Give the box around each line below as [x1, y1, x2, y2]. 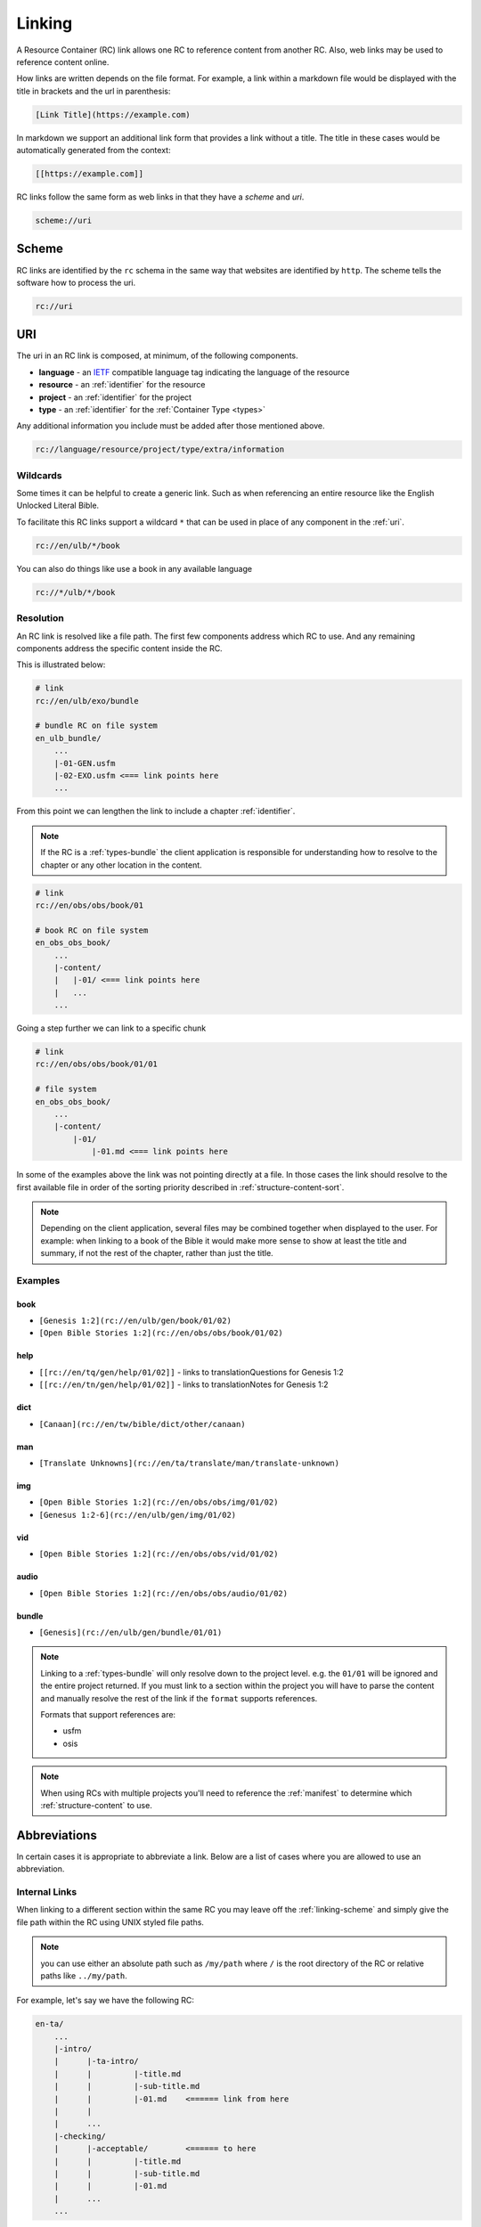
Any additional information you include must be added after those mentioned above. [16, 420, 325, 431]
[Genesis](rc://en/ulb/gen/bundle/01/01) [38, 1627, 223, 1637]
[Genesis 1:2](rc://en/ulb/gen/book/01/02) [38, 1316, 232, 1326]
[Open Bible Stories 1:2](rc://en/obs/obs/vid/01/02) [38, 1549, 279, 1559]
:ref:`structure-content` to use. [40, 1799, 153, 1810]
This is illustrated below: [16, 659, 106, 670]
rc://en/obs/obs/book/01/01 [35, 1059, 158, 1069]
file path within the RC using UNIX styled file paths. [16, 1916, 205, 1928]
